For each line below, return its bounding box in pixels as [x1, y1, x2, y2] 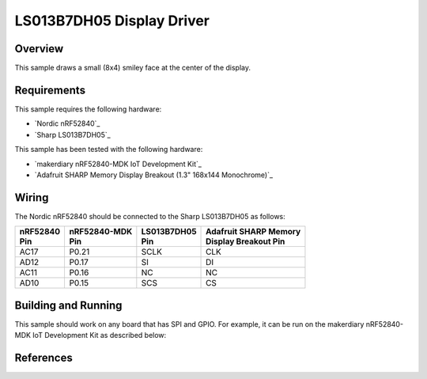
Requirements [14, 83, 86, 97]
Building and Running [14, 298, 123, 312]
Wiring [14, 191, 49, 204]
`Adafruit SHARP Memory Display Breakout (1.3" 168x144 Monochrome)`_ [34, 170, 273, 180]
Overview [14, 42, 64, 55]
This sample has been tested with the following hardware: [14, 145, 203, 154]
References [14, 351, 73, 364]
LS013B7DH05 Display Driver [14, 12, 210, 29]
